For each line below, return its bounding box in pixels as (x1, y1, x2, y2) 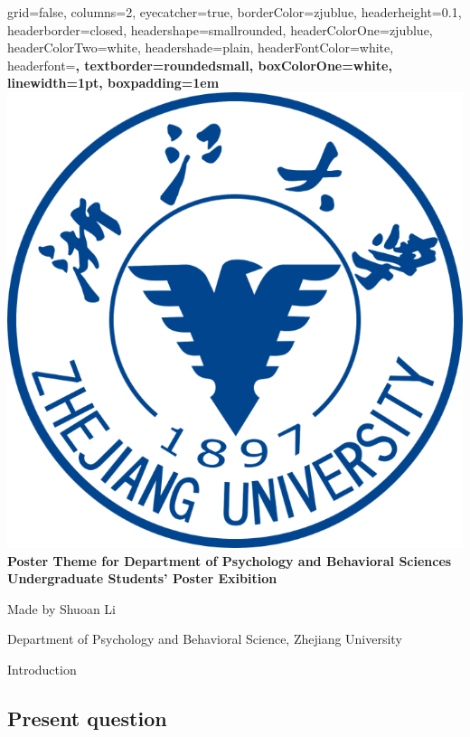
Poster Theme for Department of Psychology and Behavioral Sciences (7, 551, 452, 570)
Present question (7, 704, 167, 732)
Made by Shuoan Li (7, 599, 116, 618)
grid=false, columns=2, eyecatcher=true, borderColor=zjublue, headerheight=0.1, (7, 3, 462, 21)
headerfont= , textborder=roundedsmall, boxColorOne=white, (7, 55, 392, 74)
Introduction (7, 659, 77, 678)
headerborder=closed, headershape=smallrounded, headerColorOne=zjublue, (7, 20, 433, 39)
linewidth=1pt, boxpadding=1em (7, 73, 220, 92)
